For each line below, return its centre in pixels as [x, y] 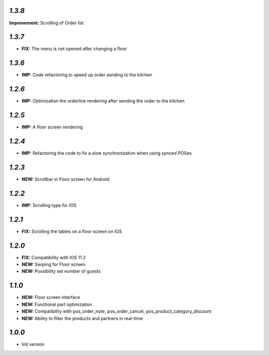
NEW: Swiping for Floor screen [54, 265]
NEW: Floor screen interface [51, 297]
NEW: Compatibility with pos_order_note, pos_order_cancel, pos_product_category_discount [117, 311]
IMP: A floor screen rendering [52, 127]
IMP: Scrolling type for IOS [49, 205]
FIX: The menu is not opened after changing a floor [74, 49]
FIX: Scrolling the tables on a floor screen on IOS [72, 231]
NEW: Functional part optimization [57, 304]
